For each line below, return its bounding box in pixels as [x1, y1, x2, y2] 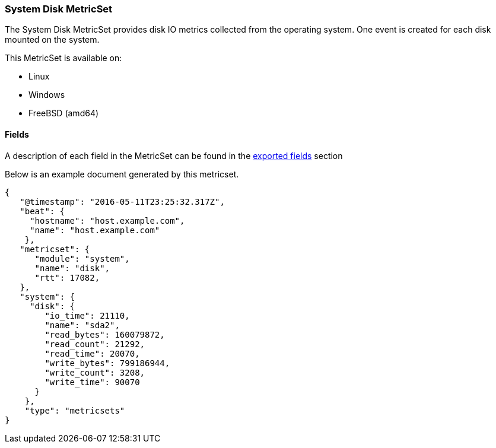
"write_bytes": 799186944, [44, 358, 170, 368]
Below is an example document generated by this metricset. [5, 169, 239, 179]
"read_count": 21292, [44, 339, 145, 349]
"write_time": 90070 [44, 377, 140, 387]
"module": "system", [34, 253, 130, 263]
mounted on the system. [5, 34, 100, 45]
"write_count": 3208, [44, 367, 145, 377]
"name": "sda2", [44, 320, 120, 330]
